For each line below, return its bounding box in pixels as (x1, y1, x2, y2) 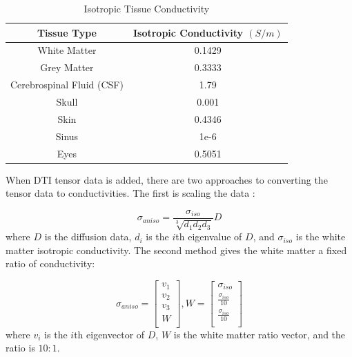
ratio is (6, 340, 35, 355)
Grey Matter (40, 60, 94, 75)
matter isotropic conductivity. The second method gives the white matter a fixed (6, 242, 347, 257)
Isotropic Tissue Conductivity (84, 1, 210, 15)
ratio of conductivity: (6, 256, 95, 271)
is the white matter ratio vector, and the (173, 327, 346, 341)
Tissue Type (37, 25, 97, 39)
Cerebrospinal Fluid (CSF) (10, 77, 124, 92)
